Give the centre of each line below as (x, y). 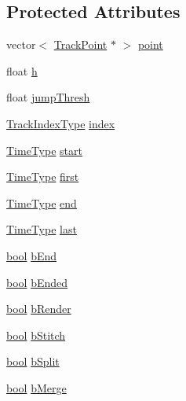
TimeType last (42, 229)
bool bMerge (36, 387)
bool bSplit (33, 361)
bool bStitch (36, 335)
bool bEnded (37, 282)
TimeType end (42, 202)
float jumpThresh (48, 97)
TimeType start (44, 150)
